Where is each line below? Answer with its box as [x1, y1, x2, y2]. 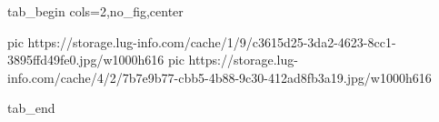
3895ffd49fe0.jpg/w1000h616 [7, 50, 165, 69]
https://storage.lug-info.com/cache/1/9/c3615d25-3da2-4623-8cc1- [27, 32, 396, 51]
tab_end [7, 98, 55, 117]
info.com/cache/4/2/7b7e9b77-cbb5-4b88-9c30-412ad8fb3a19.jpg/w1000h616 [7, 67, 432, 86]
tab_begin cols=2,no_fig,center [7, 2, 184, 20]
